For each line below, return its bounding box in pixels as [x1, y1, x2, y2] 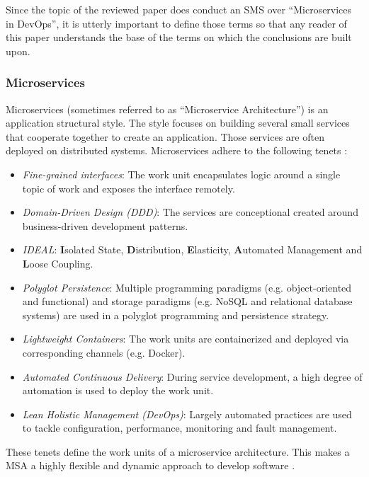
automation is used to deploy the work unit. [22, 383, 214, 398]
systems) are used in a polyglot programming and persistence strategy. [22, 307, 329, 322]
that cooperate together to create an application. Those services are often [6, 129, 324, 144]
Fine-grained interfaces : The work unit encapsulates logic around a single [22, 166, 341, 181]
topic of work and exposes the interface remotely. [22, 180, 235, 195]
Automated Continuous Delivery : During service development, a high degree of [22, 369, 363, 384]
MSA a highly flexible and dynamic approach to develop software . [6, 458, 295, 473]
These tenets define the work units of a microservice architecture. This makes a [6, 444, 350, 459]
